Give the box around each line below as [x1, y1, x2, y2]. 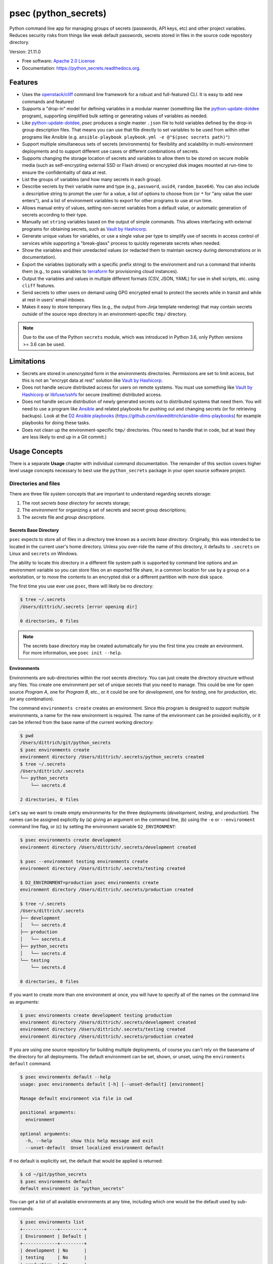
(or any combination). [9, 696, 54, 702]
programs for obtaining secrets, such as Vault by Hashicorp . [22, 225, 148, 232]
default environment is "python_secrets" [20, 1186, 124, 1192]
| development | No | [20, 1248, 87, 1253]
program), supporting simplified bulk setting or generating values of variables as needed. [22, 113, 208, 119]
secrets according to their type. [22, 212, 88, 218]
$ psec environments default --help [20, 1074, 111, 1080]
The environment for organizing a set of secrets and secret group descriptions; [22, 507, 187, 513]
